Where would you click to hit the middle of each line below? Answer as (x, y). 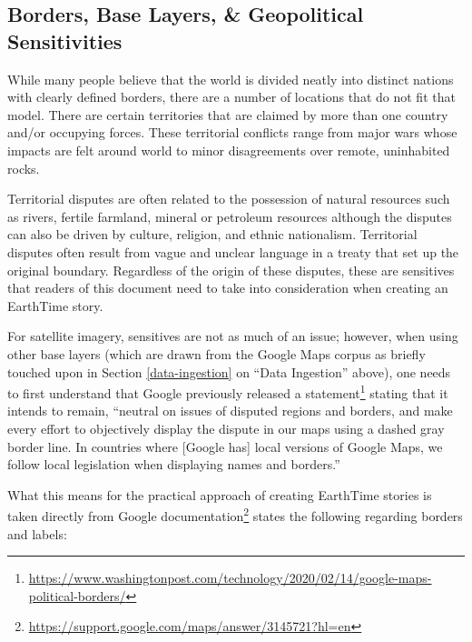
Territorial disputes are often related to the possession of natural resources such (229, 199)
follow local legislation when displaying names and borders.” (174, 464)
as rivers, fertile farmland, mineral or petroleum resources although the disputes (230, 216)
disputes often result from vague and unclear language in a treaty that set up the (233, 251)
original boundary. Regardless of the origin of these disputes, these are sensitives (231, 270)
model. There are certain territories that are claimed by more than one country (228, 114)
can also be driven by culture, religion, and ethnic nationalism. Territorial (212, 234)
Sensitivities (65, 40)
